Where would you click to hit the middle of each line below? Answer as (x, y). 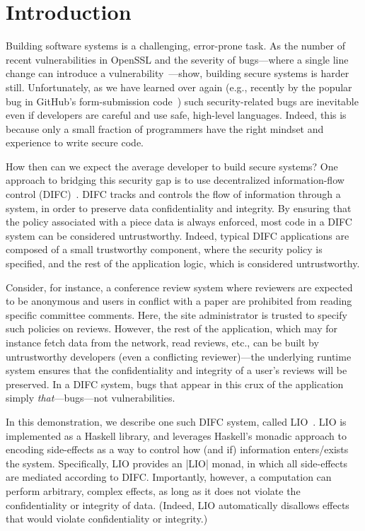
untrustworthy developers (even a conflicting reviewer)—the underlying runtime (179, 356)
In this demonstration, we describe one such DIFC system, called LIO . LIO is (176, 421)
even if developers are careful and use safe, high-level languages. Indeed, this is (176, 115)
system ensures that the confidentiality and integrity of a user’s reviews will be (176, 370)
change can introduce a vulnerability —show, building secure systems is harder (178, 73)
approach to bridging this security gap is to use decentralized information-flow (175, 180)
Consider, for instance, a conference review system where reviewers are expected (179, 287)
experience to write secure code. (75, 142)
